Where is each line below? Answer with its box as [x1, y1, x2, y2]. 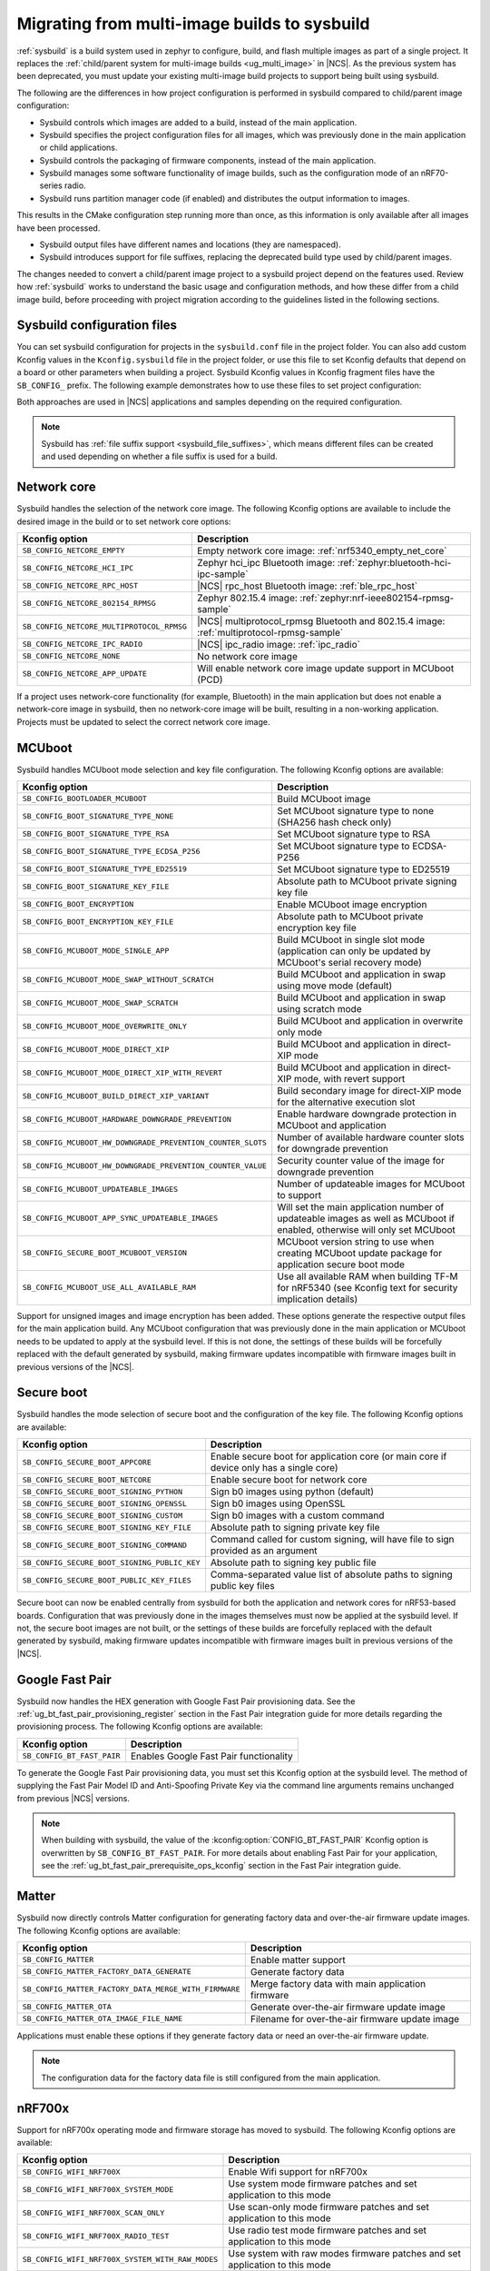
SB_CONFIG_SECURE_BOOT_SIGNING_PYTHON [22, 1486, 183, 1496]
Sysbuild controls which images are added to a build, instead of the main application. [39, 116, 358, 127]
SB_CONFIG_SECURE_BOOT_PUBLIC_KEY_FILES [22, 1575, 192, 1585]
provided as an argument [210, 1544, 318, 1557]
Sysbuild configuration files [16, 318, 177, 333]
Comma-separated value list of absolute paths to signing [210, 1568, 453, 1581]
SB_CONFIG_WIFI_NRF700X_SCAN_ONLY [22, 2207, 165, 2217]
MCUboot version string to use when [277, 1235, 435, 1248]
